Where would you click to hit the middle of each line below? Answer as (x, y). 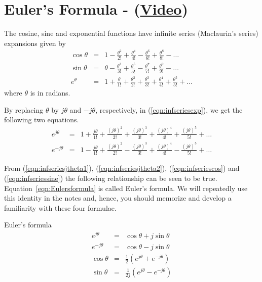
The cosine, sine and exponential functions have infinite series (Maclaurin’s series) (131, 33)
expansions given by (35, 43)
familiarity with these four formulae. (60, 207)
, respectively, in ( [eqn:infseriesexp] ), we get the (169, 109)
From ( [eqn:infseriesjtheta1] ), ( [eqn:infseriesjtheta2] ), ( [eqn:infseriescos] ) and (122, 168)
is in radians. (50, 93)
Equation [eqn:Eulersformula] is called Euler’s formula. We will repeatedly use (126, 188)
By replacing (24, 109)
